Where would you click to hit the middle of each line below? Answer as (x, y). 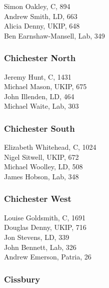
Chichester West (38, 199)
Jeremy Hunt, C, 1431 (38, 76)
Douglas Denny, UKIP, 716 (45, 227)
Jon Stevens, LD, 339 (37, 237)
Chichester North (40, 58)
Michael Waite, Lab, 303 (41, 106)
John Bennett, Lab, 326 (40, 247)
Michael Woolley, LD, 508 (43, 167)
